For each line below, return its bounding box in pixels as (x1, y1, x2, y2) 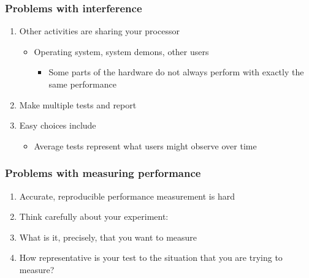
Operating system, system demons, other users (34, 45, 209, 58)
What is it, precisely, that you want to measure (19, 230, 197, 243)
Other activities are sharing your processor (19, 24, 180, 37)
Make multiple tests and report (19, 98, 137, 111)
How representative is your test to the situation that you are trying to (19, 251, 283, 264)
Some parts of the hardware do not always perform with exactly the (48, 66, 304, 78)
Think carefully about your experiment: (19, 210, 169, 223)
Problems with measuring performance (5, 165, 201, 181)
